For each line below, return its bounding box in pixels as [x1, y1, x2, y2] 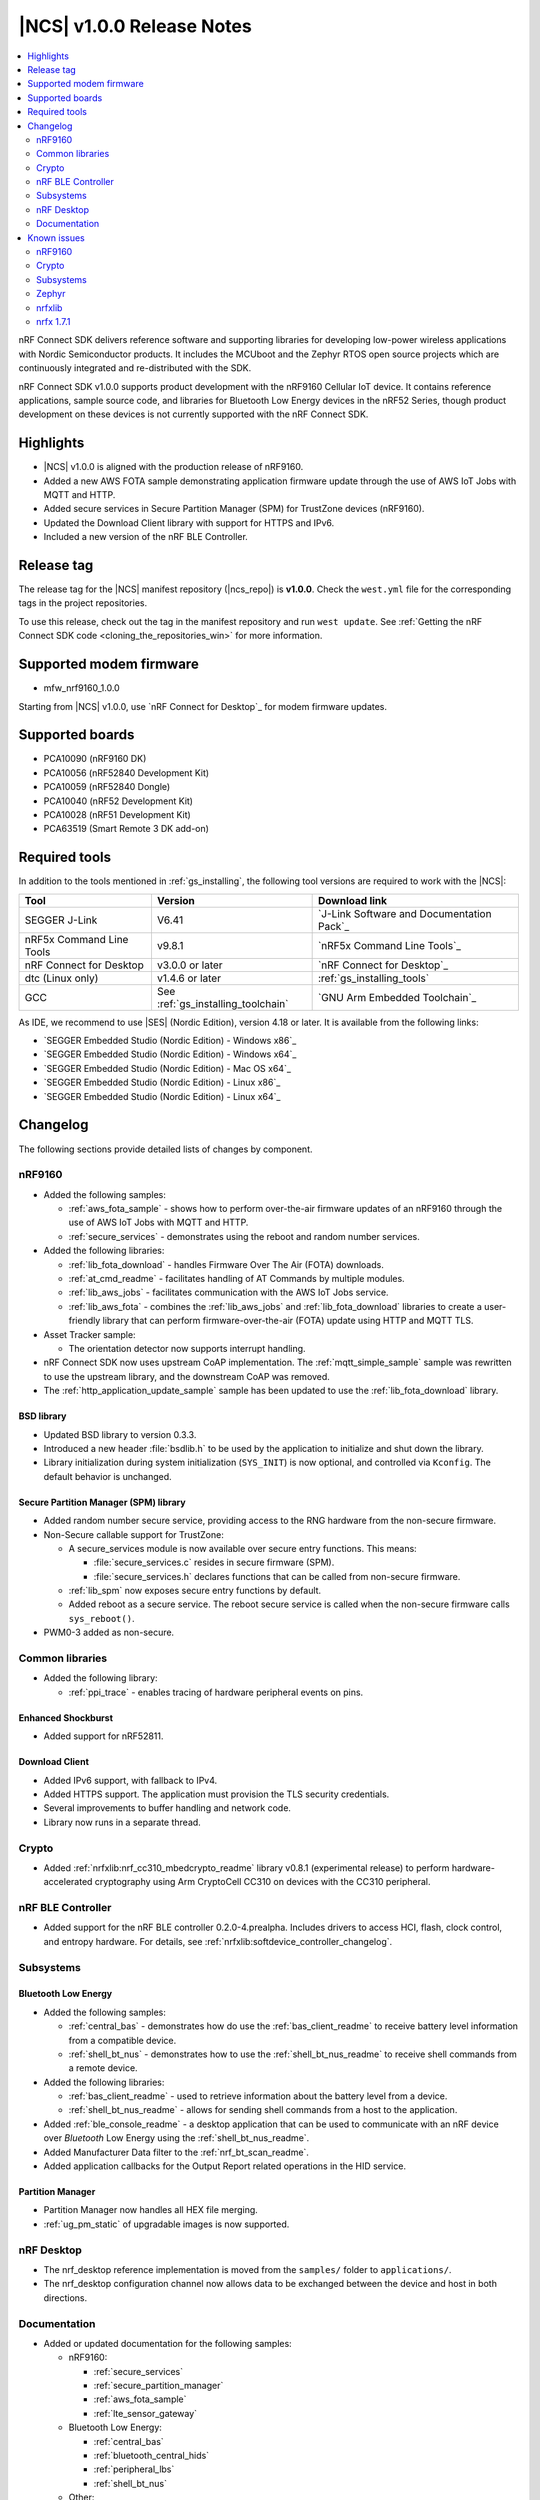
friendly [68, 1315, 101, 1327]
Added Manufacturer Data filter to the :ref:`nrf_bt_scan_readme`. [43, 2146, 310, 2158]
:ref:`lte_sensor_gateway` [93, 2407, 198, 2419]
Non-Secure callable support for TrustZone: [43, 1528, 224, 1540]
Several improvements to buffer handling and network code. [43, 1802, 292, 1814]
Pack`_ [317, 919, 350, 933]
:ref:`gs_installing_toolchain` [156, 996, 289, 1010]
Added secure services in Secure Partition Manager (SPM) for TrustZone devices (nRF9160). [43, 503, 425, 515]
